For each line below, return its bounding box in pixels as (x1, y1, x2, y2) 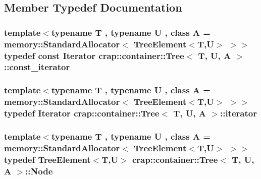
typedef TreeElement (4, 153, 91, 165)
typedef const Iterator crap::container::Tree (4, 49, 184, 62)
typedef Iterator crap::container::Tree (4, 107, 160, 120)
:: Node (25, 164, 53, 177)
